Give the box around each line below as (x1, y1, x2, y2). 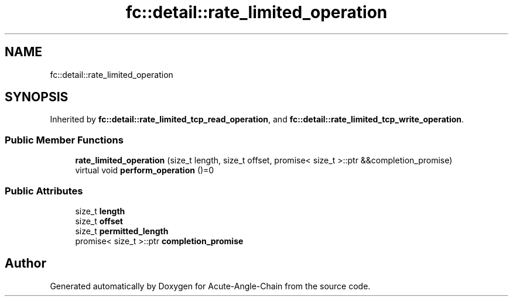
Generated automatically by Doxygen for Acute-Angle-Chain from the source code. (50, 281, 371, 291)
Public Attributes (5, 184, 83, 197)
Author (5, 256, 46, 271)
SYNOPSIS (5, 90, 69, 105)
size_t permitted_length (75, 225, 169, 236)
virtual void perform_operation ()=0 (75, 165, 214, 176)
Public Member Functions (5, 134, 124, 146)
